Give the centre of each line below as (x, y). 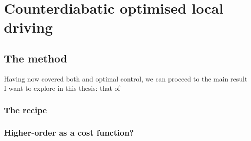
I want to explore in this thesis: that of (62, 88)
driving (29, 27)
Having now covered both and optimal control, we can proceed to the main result (126, 78)
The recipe (25, 110)
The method (36, 58)
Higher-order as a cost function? (69, 132)
